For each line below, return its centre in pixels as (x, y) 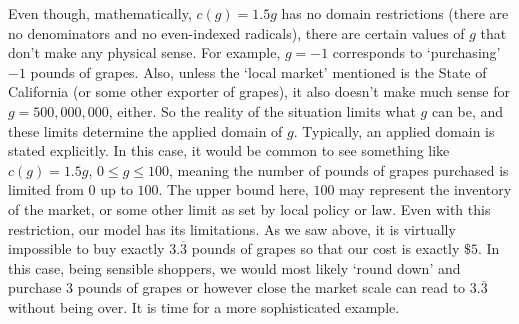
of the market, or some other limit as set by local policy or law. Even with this (249, 208)
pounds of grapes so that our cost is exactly (325, 248)
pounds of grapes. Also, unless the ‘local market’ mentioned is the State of (258, 71)
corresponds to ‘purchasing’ (416, 52)
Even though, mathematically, (100, 13)
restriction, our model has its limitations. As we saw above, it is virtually (232, 228)
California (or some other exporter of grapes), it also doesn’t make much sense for (259, 91)
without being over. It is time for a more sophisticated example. (204, 306)
